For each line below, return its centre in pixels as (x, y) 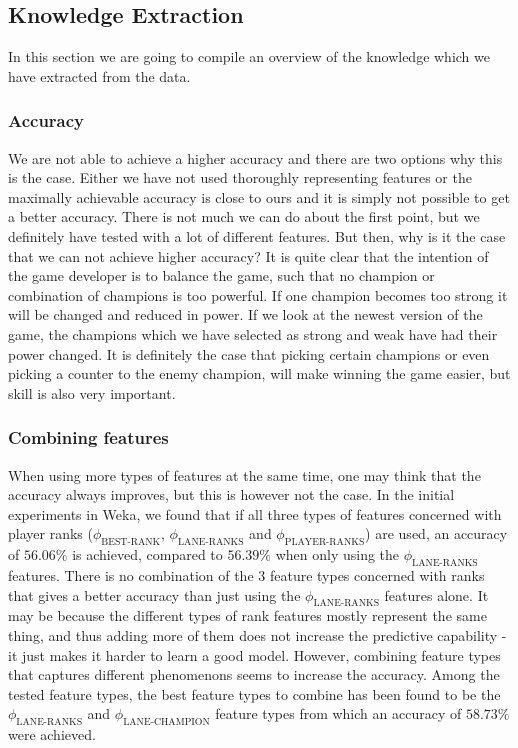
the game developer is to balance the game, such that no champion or (221, 275)
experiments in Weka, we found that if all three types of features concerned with (255, 513)
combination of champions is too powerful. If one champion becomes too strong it (258, 294)
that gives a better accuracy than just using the (154, 594)
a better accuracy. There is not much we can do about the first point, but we (244, 216)
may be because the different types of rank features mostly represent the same (247, 615)
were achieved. (52, 734)
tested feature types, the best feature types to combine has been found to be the (254, 693)
